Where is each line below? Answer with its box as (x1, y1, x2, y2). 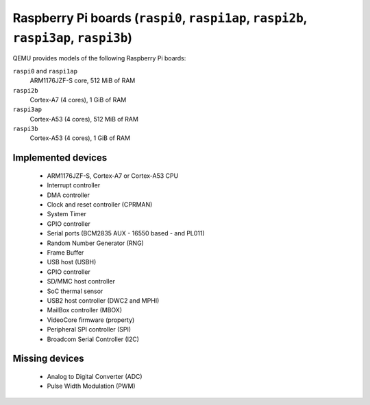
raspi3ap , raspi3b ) (12, 30, 133, 45)
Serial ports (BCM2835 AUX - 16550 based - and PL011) (47, 229, 205, 238)
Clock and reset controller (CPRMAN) (47, 200, 153, 209)
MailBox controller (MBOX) (47, 306, 123, 314)
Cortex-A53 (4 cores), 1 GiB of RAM (29, 134, 130, 142)
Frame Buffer (47, 248, 84, 257)
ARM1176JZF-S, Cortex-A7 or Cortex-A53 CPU (47, 172, 179, 180)
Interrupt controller (47, 181, 101, 189)
